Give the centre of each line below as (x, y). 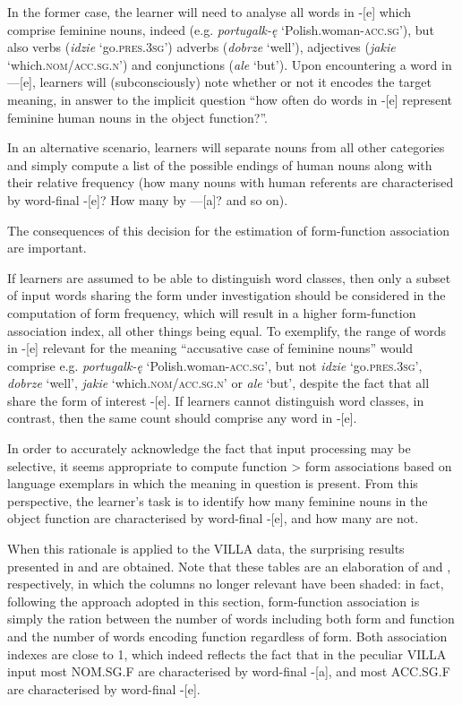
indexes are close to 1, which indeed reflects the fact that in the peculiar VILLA (227, 653)
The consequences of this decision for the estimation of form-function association (229, 230)
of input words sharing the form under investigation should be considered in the (227, 295)
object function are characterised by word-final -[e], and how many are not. (213, 518)
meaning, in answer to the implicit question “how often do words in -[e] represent (230, 99)
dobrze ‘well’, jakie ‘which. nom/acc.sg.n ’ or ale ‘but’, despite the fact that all (218, 383)
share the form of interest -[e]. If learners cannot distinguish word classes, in (216, 400)
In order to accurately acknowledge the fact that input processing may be (209, 448)
